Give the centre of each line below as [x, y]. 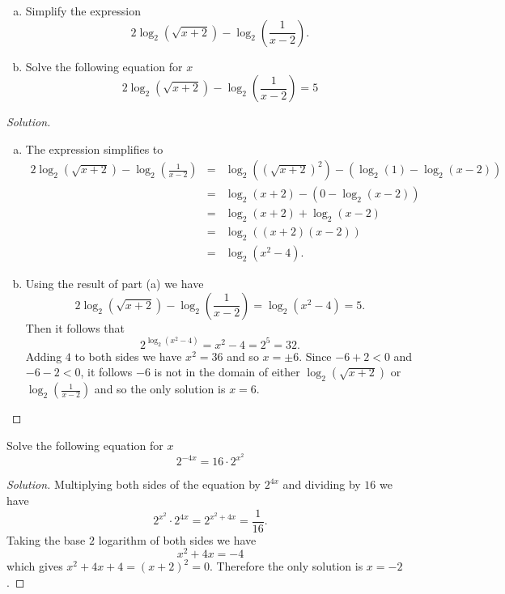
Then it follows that [75, 327]
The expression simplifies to [94, 148]
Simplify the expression [83, 11]
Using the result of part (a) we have [115, 284]
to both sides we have [128, 356]
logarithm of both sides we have [177, 539]
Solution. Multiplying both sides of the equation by [134, 484]
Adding [44, 356]
